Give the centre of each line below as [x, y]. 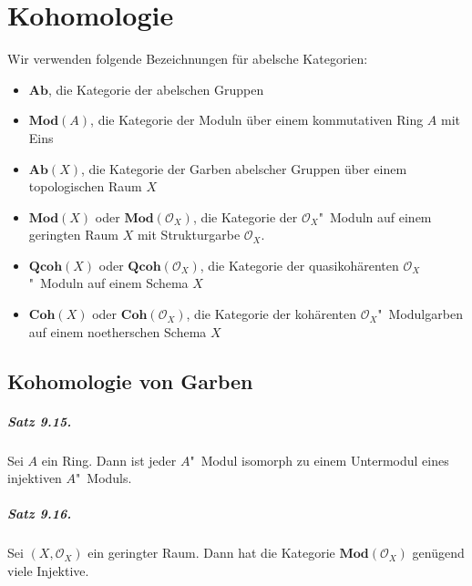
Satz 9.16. [40, 514]
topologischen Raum [85, 186]
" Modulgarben [420, 314]
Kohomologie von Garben [130, 380]
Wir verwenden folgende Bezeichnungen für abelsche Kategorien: [188, 59]
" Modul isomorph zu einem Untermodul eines [319, 460]
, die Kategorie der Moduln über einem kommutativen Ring [257, 120]
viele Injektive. [48, 570]
